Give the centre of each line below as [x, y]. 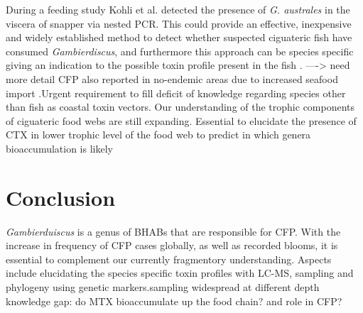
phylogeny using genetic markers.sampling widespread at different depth [163, 287]
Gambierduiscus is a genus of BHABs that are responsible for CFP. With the [173, 231]
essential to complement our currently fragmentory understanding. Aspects [169, 259]
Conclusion [61, 197]
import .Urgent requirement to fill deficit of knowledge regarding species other [176, 93]
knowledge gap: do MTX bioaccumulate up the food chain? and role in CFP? [174, 301]
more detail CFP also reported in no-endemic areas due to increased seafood [172, 78]
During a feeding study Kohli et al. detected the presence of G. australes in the [178, 9]
